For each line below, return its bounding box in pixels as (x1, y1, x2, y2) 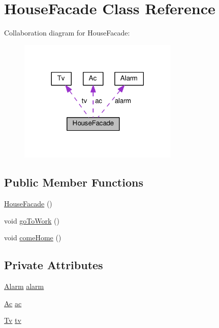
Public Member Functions (4, 174, 143, 190)
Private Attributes (4, 257, 103, 273)
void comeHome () (4, 232, 61, 243)
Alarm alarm (4, 281, 44, 291)
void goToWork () (4, 215, 59, 226)
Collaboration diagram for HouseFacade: (4, 27, 130, 38)
